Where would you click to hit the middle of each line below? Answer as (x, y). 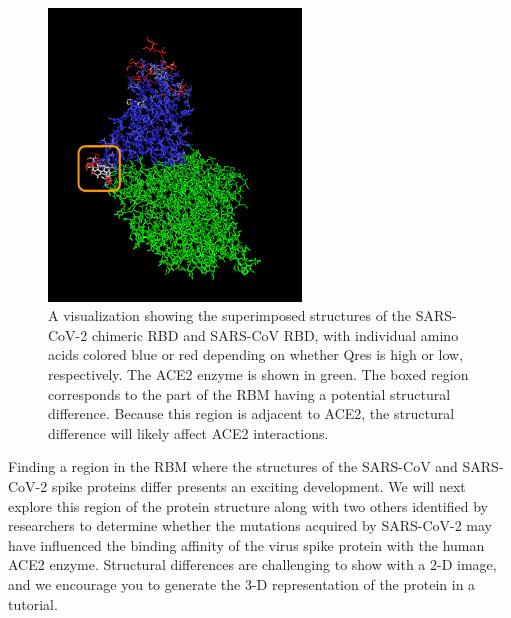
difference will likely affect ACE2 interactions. (188, 432)
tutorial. (33, 603)
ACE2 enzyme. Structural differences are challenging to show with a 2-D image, (252, 564)
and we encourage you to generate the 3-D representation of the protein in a (242, 583)
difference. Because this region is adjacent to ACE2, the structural (251, 413)
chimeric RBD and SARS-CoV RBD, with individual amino (275, 334)
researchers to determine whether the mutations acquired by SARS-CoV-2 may (250, 525)
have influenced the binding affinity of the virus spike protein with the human (246, 544)
